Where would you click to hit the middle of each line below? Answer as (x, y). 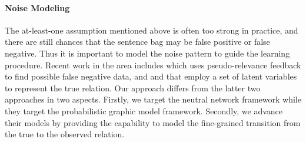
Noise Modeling (37, 7)
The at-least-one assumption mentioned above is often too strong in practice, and (152, 30)
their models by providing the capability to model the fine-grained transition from (153, 122)
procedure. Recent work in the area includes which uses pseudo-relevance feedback (153, 65)
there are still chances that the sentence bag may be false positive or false (137, 42)
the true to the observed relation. (65, 134)
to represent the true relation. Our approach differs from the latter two (133, 87)
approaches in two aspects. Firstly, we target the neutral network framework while (153, 99)
